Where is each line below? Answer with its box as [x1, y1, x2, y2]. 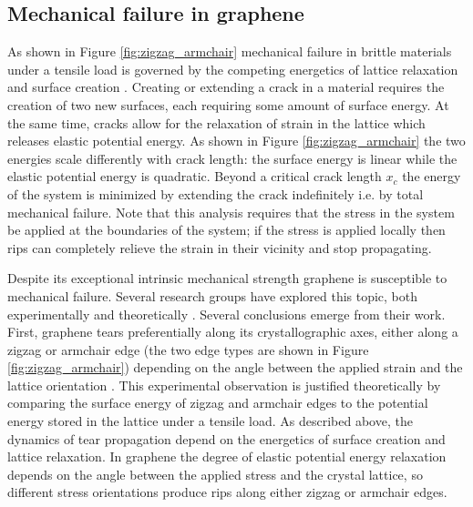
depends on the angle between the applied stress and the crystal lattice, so [7, 464, 423, 483]
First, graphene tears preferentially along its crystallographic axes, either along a [7, 322, 458, 341]
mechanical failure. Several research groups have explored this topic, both [7, 286, 418, 305]
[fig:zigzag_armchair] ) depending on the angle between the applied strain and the [7, 358, 463, 377]
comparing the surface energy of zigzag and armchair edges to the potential [7, 393, 428, 412]
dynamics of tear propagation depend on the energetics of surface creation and [7, 429, 446, 448]
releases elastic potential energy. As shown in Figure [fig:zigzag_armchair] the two [7, 131, 466, 150]
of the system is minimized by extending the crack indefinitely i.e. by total [7, 184, 424, 203]
